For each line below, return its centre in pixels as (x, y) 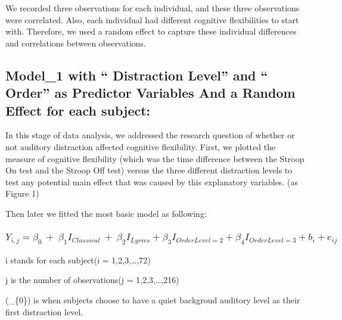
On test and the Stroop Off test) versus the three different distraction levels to (149, 170)
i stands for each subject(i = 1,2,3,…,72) (78, 260)
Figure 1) (22, 193)
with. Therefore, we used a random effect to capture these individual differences (151, 31)
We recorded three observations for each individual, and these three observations (153, 8)
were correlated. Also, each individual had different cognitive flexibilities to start (152, 19)
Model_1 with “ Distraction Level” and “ (137, 75)
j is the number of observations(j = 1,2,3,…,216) (92, 280)
